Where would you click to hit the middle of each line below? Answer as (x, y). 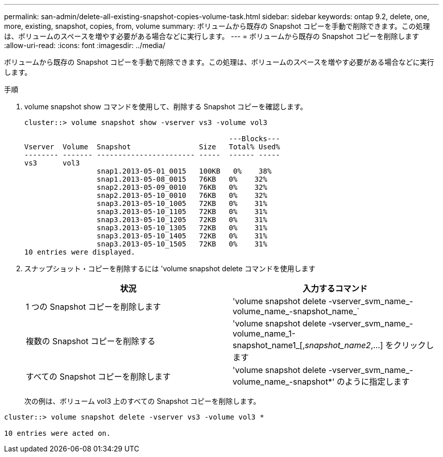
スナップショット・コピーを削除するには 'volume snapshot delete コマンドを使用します (170, 268)
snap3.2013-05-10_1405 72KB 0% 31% (182, 236)
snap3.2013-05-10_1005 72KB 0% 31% (182, 203)
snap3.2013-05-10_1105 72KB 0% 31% (182, 212)
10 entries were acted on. (57, 433)
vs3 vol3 (52, 163)
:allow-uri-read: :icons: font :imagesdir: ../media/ (85, 45)
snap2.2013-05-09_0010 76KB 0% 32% (182, 187)
